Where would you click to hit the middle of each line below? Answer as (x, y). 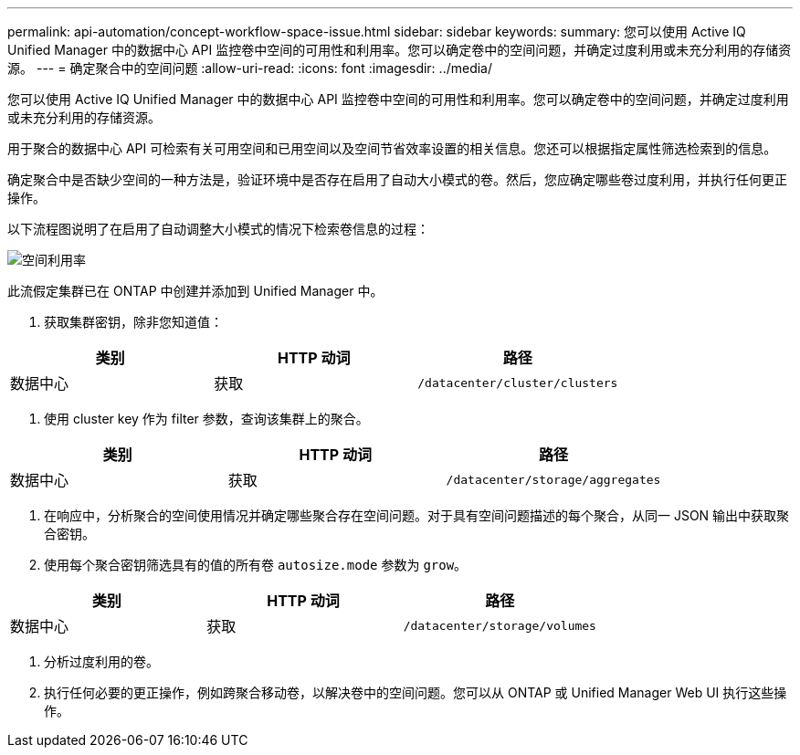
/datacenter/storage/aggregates (553, 479)
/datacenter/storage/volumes (500, 625)
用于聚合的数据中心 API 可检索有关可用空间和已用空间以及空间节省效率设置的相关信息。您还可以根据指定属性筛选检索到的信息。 (392, 148)
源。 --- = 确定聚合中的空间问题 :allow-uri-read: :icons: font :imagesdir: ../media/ (250, 68)
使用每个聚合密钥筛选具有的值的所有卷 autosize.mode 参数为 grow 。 (256, 565)
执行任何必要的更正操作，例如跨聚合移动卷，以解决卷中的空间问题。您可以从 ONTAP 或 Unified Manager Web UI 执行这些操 (416, 692)
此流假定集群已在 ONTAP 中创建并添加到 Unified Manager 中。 (195, 291)
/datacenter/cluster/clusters (518, 383)
